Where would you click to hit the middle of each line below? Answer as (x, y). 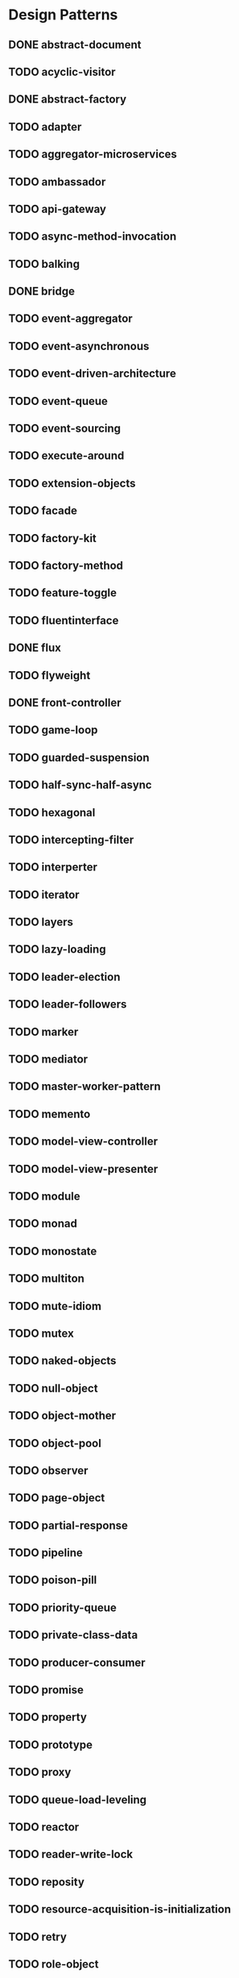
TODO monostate (53, 1251)
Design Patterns (63, 15)
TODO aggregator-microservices (93, 154)
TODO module (44, 1196)
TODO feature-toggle (62, 593)
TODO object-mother (62, 1416)
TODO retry (37, 1936)
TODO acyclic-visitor (62, 71)
